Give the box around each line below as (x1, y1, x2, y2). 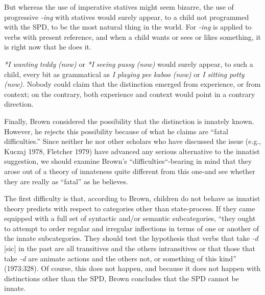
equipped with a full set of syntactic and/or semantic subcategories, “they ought (4, 213, 256, 224)
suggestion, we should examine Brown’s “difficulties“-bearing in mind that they (4, 156, 252, 166)
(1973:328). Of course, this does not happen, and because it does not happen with (4, 263, 261, 274)
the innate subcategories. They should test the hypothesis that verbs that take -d (4, 233, 258, 243)
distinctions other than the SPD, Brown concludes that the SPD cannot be (4, 273, 239, 283)
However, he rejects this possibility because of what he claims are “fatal (4, 126, 228, 136)
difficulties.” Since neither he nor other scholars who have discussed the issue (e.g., (4, 136, 261, 146)
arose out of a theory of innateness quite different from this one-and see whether (4, 165, 255, 176)
